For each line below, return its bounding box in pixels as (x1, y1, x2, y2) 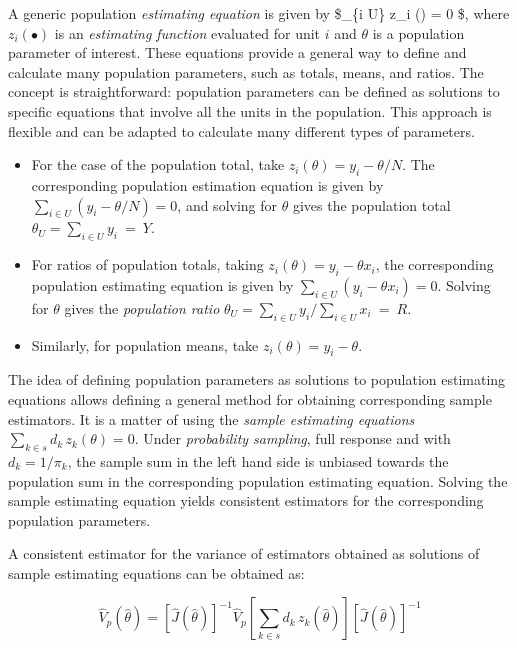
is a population (372, 22, 465, 43)
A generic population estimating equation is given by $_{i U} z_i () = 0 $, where (8, 3, 510, 23)
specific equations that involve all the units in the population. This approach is (8, 100, 492, 121)
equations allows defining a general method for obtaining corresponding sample (8, 388, 492, 409)
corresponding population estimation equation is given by (31, 174, 384, 195)
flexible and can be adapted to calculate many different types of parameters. (8, 120, 475, 141)
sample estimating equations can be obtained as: (8, 562, 305, 583)
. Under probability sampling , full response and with (134, 428, 451, 449)
